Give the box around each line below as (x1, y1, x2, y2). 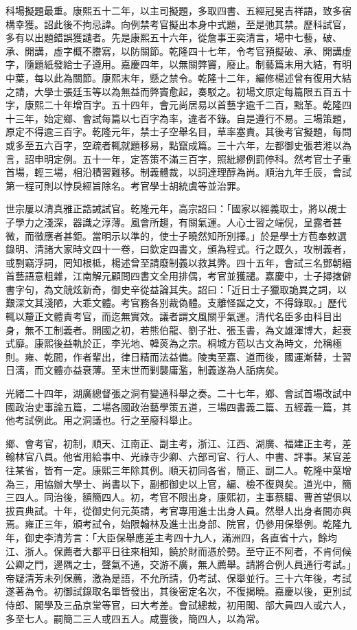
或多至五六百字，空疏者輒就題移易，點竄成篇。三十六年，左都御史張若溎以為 (5, 137, 352, 152)
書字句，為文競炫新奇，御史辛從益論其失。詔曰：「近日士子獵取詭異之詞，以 (5, 282, 347, 296)
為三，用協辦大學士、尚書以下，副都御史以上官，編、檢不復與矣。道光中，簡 (5, 476, 352, 491)
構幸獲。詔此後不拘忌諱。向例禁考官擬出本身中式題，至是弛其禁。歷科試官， (5, 16, 352, 31)
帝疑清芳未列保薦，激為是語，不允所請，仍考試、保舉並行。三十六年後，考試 (5, 570, 352, 585)
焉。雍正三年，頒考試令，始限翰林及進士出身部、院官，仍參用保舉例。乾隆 (5, 517, 342, 531)
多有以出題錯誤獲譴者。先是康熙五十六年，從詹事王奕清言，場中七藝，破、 (5, 30, 342, 45)
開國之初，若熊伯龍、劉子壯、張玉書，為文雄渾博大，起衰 (91, 322, 352, 337)
